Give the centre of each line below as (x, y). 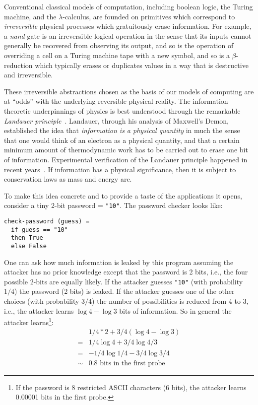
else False (29, 246)
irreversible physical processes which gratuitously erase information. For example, (128, 26)
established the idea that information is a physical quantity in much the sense (122, 130)
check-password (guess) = (47, 221)
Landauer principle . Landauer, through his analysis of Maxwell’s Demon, (117, 120)
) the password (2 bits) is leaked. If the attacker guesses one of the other (125, 291)
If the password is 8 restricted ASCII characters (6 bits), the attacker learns (131, 387)
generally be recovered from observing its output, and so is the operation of (119, 45)
